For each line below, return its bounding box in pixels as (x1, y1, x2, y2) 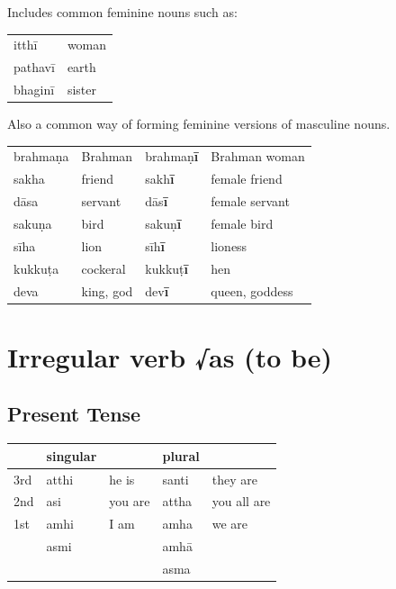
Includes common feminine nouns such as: (7, 3, 238, 21)
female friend (211, 169, 283, 188)
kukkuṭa (13, 258, 59, 277)
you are (109, 492, 150, 511)
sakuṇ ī (145, 214, 182, 232)
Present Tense (7, 400, 141, 428)
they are (211, 469, 257, 488)
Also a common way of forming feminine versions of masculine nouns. (7, 114, 391, 133)
